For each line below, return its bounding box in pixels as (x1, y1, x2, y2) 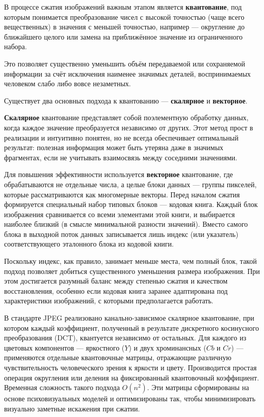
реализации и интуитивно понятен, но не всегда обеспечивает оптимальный (4, 132, 239, 143)
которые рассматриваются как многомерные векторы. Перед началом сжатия (4, 189, 240, 199)
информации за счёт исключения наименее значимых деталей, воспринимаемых (4, 68, 251, 79)
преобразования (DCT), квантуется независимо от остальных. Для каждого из (4, 332, 246, 343)
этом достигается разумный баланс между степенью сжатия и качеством (4, 275, 228, 286)
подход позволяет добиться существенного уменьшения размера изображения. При (4, 265, 260, 276)
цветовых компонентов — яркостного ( (4, 342, 125, 353)
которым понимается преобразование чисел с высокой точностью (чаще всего (4, 11, 245, 22)
